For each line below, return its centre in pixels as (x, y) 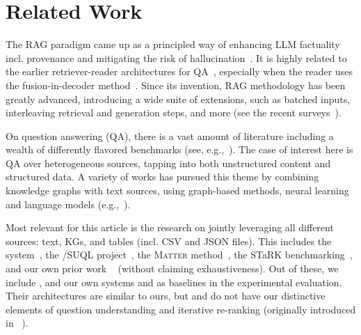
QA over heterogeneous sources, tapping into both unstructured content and (168, 163)
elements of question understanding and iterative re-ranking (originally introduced (181, 309)
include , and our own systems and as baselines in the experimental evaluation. (174, 282)
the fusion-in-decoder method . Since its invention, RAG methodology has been (176, 85)
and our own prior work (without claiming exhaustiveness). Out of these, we (172, 268)
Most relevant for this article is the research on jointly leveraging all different (170, 227)
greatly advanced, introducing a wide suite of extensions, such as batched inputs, (178, 99)
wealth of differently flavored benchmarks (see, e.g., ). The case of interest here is (179, 149)
